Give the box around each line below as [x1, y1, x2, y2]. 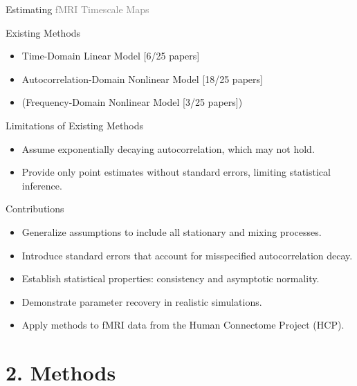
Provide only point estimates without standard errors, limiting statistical [21, 165, 331, 179]
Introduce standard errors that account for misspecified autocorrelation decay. [21, 248, 353, 262]
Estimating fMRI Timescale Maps [6, 2, 149, 16]
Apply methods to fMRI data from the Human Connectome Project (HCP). [21, 318, 345, 332]
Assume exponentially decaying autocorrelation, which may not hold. [21, 141, 315, 156]
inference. [21, 178, 62, 192]
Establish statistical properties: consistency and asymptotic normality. [21, 271, 320, 286]
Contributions [6, 201, 64, 216]
